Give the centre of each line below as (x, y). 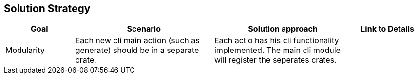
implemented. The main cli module (277, 50)
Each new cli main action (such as (137, 41)
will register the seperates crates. (275, 60)
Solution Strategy (47, 8)
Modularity (25, 50)
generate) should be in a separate (137, 50)
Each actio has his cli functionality (276, 41)
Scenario (144, 29)
